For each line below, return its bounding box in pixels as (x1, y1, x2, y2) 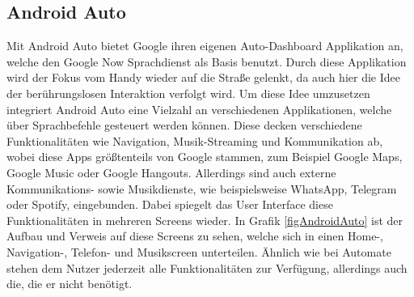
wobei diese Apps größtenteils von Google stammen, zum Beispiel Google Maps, (6, 148, 403, 165)
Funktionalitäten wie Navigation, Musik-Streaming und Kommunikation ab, (6, 132, 383, 149)
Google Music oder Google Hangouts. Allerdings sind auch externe (6, 163, 336, 180)
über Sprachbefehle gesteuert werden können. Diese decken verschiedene (6, 117, 362, 134)
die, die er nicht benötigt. (6, 275, 133, 292)
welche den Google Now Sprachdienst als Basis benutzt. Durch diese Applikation (6, 53, 407, 70)
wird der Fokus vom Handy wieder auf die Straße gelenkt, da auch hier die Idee (6, 69, 400, 86)
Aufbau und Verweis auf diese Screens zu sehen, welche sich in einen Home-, (6, 227, 383, 244)
